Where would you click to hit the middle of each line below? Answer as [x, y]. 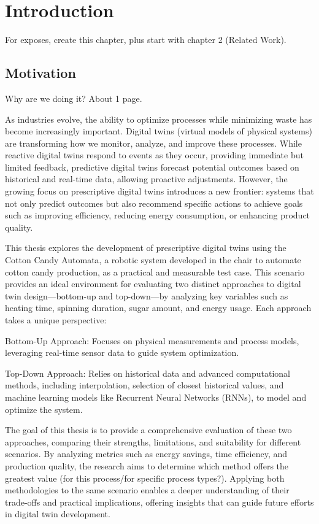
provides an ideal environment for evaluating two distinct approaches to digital [153, 284]
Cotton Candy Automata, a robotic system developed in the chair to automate [153, 260]
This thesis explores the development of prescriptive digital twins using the [146, 248]
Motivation [40, 73]
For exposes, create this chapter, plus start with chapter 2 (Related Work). [146, 40]
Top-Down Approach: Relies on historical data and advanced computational [148, 373]
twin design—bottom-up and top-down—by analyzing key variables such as [147, 295]
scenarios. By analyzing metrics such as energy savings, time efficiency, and [146, 454]
